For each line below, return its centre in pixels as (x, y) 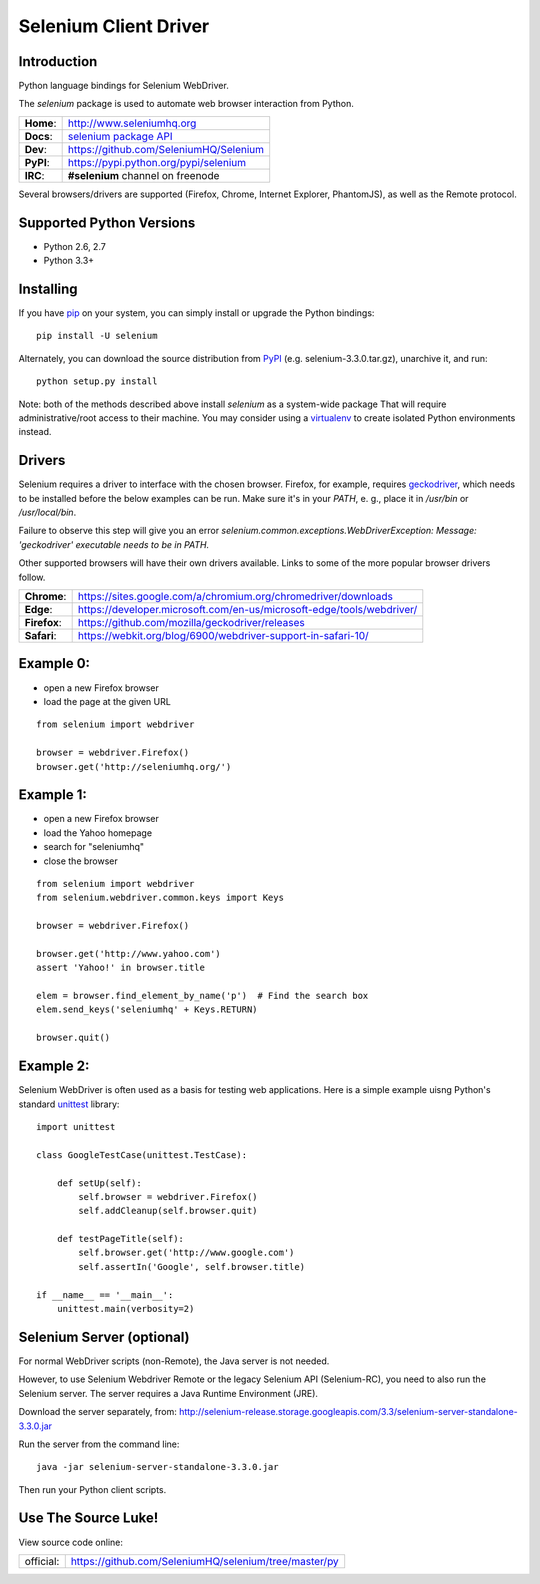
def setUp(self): (99, 1183)
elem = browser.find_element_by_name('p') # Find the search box (202, 996)
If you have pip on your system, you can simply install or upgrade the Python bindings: (196, 313)
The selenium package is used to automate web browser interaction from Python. (186, 104)
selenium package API (120, 136)
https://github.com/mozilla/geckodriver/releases (191, 623)
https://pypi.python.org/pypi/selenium (157, 162)
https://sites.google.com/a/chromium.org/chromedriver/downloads (235, 597)
